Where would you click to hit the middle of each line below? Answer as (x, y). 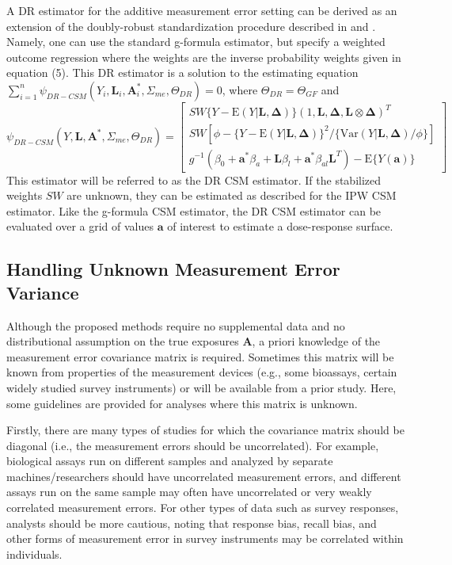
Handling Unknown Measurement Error (173, 269)
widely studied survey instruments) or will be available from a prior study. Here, (201, 387)
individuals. (34, 554)
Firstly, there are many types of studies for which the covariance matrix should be (205, 430)
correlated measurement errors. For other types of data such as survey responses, (203, 508)
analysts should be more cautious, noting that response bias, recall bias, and (192, 523)
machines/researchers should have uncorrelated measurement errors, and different (204, 476)
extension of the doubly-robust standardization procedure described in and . (191, 26)
